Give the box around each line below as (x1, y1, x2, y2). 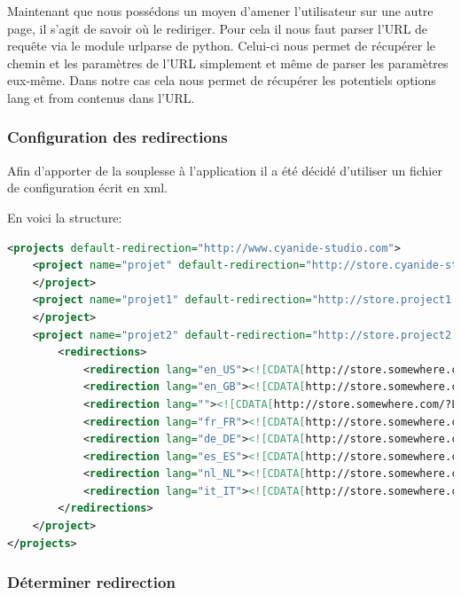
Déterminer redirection (7, 571, 176, 593)
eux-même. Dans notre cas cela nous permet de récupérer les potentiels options (7, 71, 436, 90)
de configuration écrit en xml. (7, 178, 168, 197)
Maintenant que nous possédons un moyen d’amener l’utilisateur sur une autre (7, 2, 434, 20)
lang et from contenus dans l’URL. (7, 88, 195, 106)
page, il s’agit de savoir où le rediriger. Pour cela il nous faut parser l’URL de (7, 19, 428, 37)
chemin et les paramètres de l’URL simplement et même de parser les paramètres (7, 53, 449, 72)
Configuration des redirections (7, 126, 228, 148)
